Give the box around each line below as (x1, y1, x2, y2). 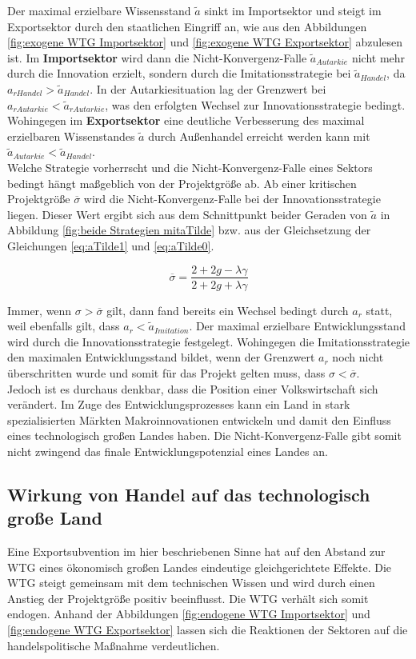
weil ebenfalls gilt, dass (7, 318, 120, 334)
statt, (366, 302, 393, 318)
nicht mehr (351, 49, 406, 66)
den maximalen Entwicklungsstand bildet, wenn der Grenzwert (7, 349, 315, 365)
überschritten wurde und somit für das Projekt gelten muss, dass (7, 364, 326, 381)
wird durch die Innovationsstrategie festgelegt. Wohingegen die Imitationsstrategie (7, 333, 410, 349)
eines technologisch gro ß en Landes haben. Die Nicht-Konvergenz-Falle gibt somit (7, 427, 402, 444)
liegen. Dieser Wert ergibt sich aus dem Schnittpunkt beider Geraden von (7, 206, 367, 222)
